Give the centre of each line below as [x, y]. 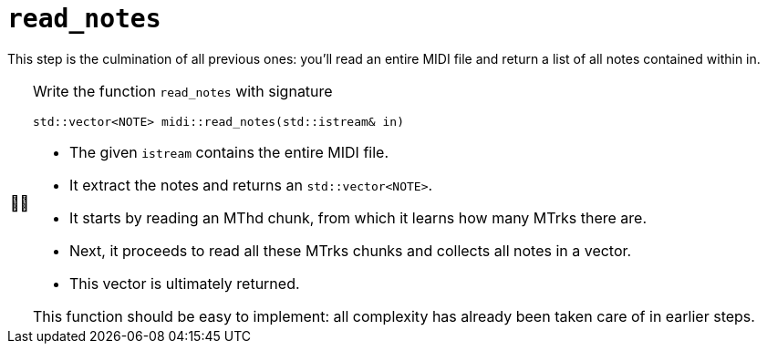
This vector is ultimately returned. [185, 283]
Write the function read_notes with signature [183, 91]
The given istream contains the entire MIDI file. [229, 152]
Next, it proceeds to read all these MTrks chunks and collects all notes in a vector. [351, 250]
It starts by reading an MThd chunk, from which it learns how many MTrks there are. [358, 217]
